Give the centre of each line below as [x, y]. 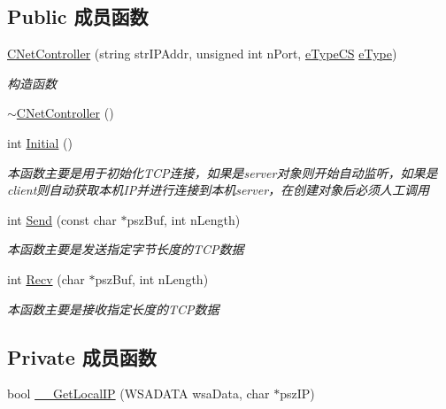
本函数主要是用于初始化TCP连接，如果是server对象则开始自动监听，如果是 [223, 172]
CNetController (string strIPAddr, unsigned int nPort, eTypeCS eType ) [202, 54]
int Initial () [40, 142]
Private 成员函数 [82, 356]
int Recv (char [46, 278]
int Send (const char [62, 219]
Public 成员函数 [78, 16]
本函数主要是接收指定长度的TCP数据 [113, 309]
